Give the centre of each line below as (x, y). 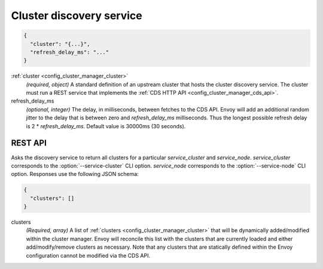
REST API (29, 143)
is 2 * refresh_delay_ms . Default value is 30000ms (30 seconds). (106, 126)
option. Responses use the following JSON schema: (75, 174)
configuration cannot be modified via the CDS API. (88, 255)
